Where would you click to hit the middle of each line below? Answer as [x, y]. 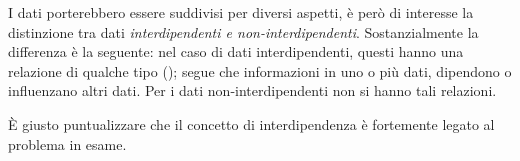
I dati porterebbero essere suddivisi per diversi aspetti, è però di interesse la [241, 12]
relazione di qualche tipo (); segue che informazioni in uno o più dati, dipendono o [260, 70]
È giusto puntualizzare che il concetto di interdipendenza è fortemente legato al [251, 123]
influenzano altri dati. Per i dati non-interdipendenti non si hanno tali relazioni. [252, 90]
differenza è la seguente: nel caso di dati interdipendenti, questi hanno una [236, 51]
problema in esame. [67, 143]
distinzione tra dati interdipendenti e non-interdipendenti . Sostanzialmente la [243, 31]
